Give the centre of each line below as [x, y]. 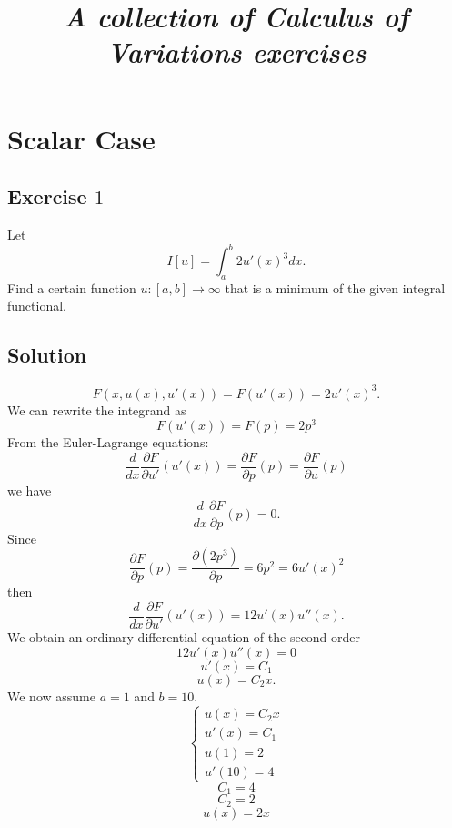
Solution [47, 355]
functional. [37, 306]
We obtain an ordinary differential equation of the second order [184, 637]
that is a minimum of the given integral [335, 287]
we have [30, 491]
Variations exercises [236, 52]
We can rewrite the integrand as [97, 409]
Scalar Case [81, 138]
